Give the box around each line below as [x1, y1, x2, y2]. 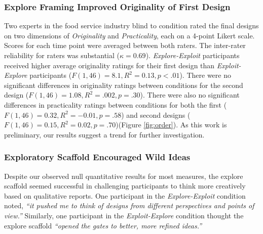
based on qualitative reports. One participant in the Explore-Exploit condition [4, 190, 246, 201]
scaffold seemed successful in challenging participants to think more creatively [4, 180, 246, 191]
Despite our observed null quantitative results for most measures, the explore [4, 170, 243, 181]
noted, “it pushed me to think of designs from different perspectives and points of [4, 200, 254, 211]
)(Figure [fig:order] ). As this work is [116, 119, 227, 130]
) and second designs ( [121, 109, 191, 120]
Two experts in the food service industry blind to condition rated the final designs [4, 20, 259, 31]
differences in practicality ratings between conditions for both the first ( [4, 99, 227, 110]
